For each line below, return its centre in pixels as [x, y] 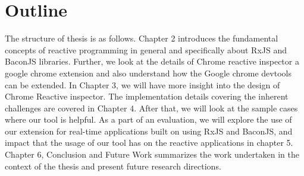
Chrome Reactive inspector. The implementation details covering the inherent [147, 96]
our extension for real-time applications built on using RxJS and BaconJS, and [149, 131]
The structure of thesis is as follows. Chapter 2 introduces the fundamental [142, 38]
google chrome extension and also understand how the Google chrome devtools [148, 73]
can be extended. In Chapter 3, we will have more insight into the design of [142, 84]
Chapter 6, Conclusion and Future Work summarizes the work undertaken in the [152, 154]
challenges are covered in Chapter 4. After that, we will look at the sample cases [151, 108]
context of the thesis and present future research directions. [113, 166]
